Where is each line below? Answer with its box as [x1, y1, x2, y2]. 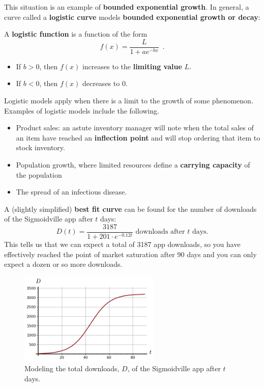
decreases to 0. [82, 78, 128, 89]
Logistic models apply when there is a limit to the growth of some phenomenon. [4, 95, 253, 106]
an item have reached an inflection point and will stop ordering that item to [16, 132, 260, 143]
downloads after [135, 228, 185, 236]
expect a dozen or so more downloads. [4, 259, 123, 269]
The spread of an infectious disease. [16, 186, 127, 197]
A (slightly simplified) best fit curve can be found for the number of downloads [4, 203, 257, 214]
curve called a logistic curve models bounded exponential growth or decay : [4, 11, 260, 22]
